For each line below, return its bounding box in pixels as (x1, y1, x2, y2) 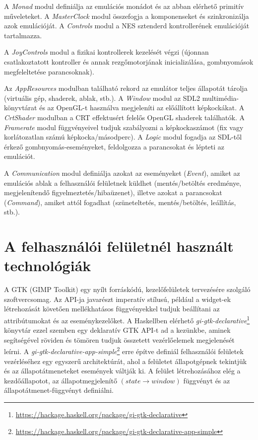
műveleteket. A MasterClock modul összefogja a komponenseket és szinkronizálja (4, 10, 249, 21)
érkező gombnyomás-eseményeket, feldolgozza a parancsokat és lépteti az (4, 141, 225, 151)
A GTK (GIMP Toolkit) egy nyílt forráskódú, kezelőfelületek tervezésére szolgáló (4, 284, 251, 294)
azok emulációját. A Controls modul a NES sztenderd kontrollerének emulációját (4, 20, 250, 31)
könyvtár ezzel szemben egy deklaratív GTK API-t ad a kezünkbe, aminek (4, 325, 231, 335)
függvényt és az (183, 375, 230, 385)
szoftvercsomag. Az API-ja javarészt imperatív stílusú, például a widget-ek (4, 293, 231, 304)
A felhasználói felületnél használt (4, 236, 234, 256)
